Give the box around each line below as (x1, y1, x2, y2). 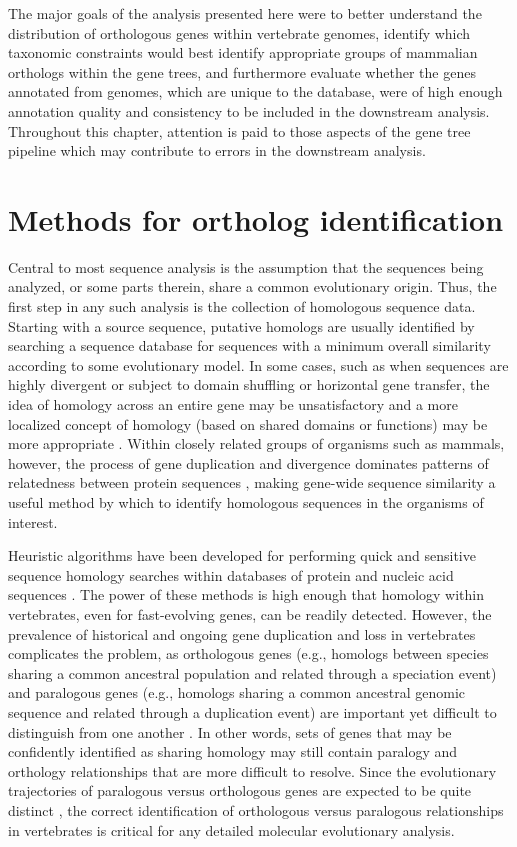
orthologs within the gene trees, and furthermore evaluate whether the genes (8, 61, 476, 82)
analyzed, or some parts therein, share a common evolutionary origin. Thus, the (8, 276, 497, 297)
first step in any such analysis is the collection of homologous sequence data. (8, 296, 476, 317)
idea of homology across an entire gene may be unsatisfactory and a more (8, 394, 458, 415)
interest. (8, 511, 58, 532)
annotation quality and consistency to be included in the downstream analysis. (8, 100, 490, 121)
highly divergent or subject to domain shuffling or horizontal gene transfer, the (8, 374, 490, 395)
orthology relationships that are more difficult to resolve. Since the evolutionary (8, 760, 497, 781)
